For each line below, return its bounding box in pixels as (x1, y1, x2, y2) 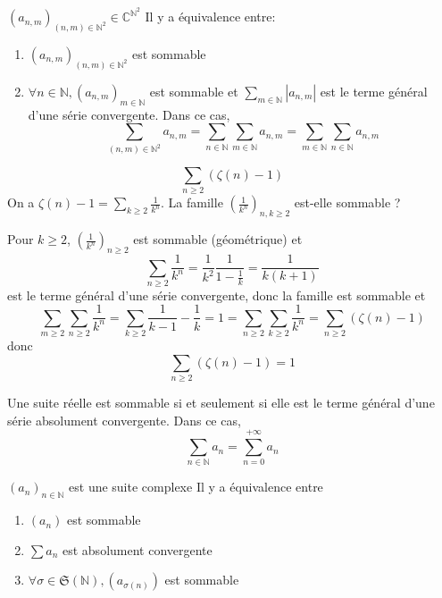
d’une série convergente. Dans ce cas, (28, 105, 230, 123)
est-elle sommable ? (294, 193, 401, 212)
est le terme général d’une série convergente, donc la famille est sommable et (7, 285, 426, 304)
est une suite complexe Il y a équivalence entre (69, 477, 323, 496)
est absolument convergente (62, 540, 213, 559)
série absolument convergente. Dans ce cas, (7, 410, 241, 429)
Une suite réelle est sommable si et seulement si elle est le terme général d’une (7, 393, 435, 412)
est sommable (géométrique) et (133, 230, 303, 248)
